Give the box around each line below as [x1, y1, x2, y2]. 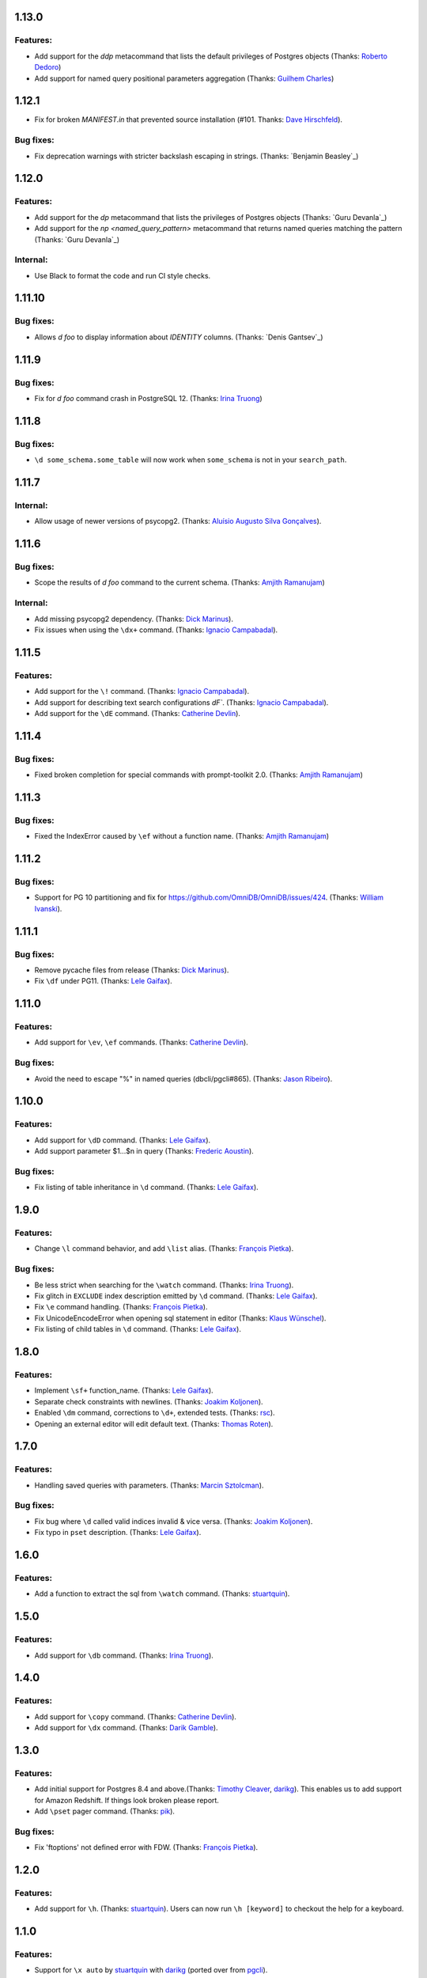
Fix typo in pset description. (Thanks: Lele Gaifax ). [34, 1528, 202, 1537]
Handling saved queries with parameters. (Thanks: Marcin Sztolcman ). [34, 1480, 264, 1490]
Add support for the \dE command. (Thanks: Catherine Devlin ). [34, 708, 241, 718]
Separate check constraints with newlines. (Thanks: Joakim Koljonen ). [34, 1396, 264, 1406]
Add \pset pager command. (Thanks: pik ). [34, 1806, 176, 1816]
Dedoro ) [34, 63, 62, 72]
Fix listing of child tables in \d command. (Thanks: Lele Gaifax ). [34, 1324, 241, 1334]
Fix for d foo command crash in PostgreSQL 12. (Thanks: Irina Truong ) [34, 393, 263, 403]
